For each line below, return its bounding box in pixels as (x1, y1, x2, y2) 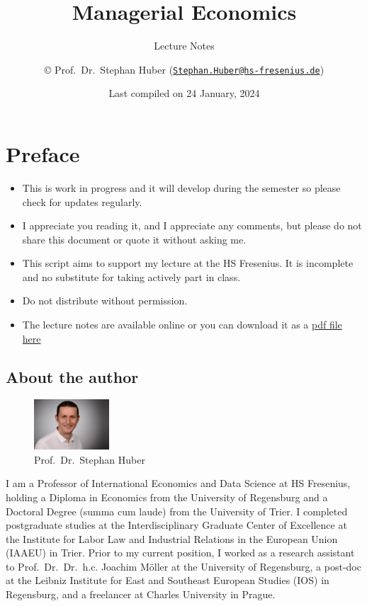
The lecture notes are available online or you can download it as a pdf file (22, 317, 342, 332)
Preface (6, 139, 80, 168)
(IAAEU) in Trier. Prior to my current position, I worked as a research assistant (6, 545, 355, 560)
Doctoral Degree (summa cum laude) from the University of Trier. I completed (6, 503, 348, 518)
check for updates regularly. (22, 194, 142, 209)
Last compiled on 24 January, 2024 (108, 86, 260, 101)
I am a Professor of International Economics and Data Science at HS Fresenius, (6, 476, 351, 491)
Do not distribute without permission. (22, 293, 188, 308)
